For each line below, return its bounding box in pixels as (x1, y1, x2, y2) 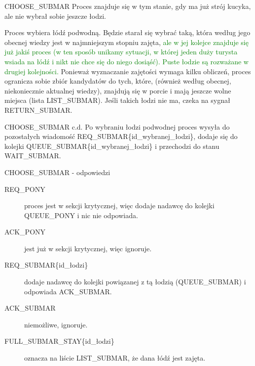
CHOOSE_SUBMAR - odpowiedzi (4, 167, 110, 177)
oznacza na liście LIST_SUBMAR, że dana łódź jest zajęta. (24, 353, 206, 363)
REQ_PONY (4, 183, 45, 194)
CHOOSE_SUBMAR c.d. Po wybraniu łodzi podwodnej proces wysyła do (4, 121, 230, 132)
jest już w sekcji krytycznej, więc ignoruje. (24, 243, 152, 253)
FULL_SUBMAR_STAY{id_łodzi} (4, 336, 114, 346)
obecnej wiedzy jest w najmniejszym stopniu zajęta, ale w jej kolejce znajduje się (4, 37, 249, 47)
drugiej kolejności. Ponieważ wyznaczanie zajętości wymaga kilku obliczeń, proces (4, 66, 251, 76)
